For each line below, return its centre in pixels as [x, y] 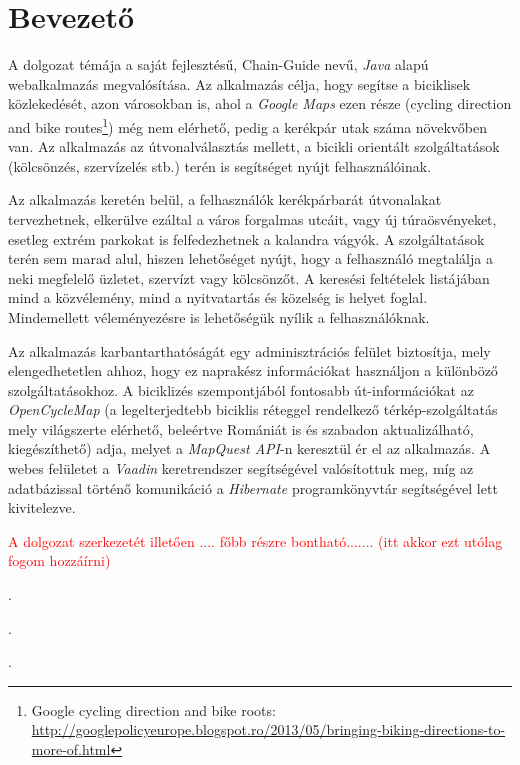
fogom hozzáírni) [59, 560]
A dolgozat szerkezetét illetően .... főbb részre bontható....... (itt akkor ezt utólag [255, 540]
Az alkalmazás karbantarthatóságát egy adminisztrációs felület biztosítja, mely [249, 350]
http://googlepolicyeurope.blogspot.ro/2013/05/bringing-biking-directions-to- [268, 729]
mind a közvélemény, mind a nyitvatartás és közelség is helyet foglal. [218, 297]
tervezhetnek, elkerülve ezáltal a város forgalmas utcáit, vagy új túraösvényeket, [252, 218]
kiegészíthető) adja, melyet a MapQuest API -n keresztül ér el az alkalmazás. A [249, 448]
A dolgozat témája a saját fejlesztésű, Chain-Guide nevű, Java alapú [218, 64]
